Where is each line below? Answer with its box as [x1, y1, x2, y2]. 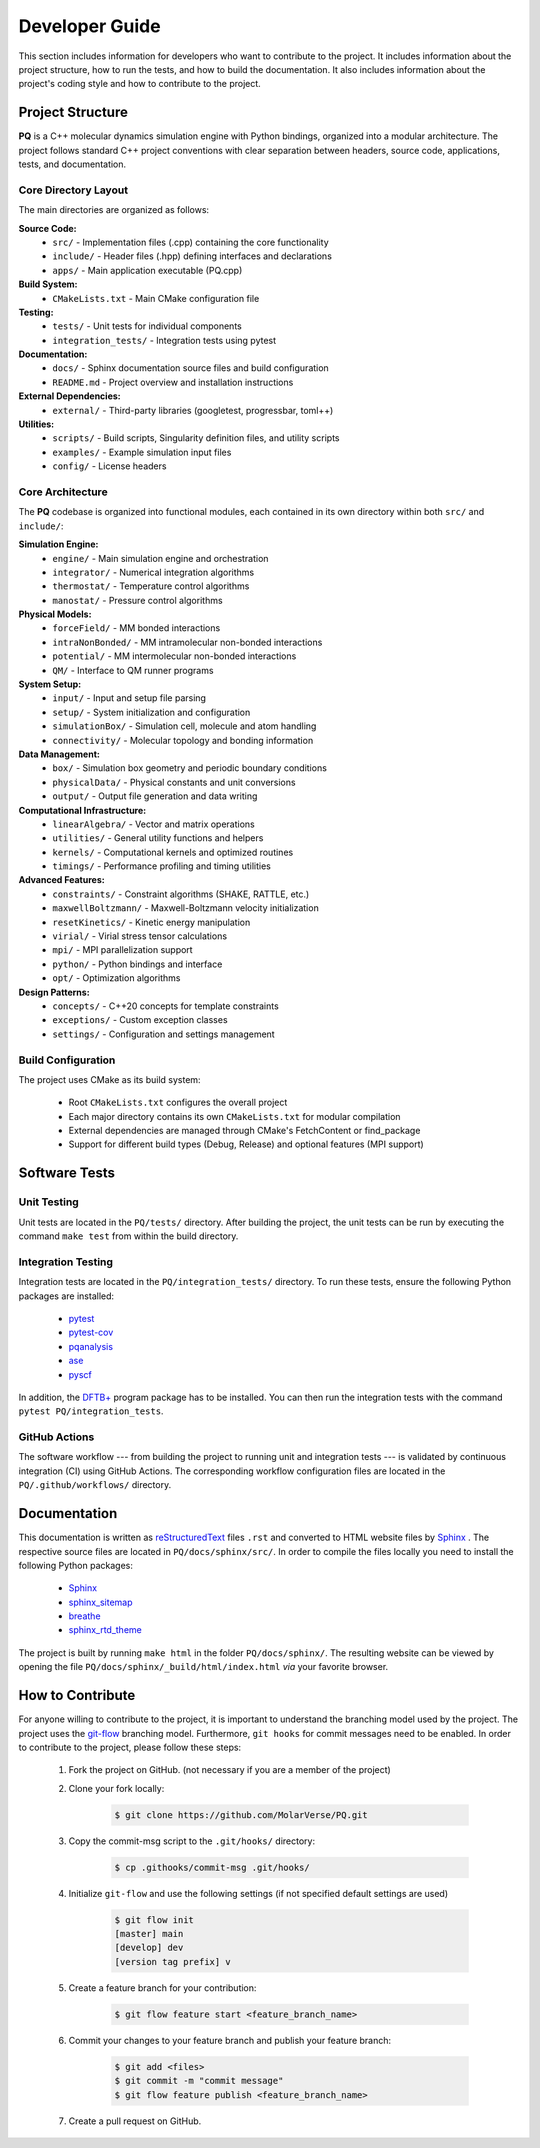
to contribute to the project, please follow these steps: [18, 1741, 242, 1753]
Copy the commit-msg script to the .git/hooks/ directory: [68, 1835, 315, 1847]
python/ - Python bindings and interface [52, 958, 223, 970]
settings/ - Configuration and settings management [52, 1028, 275, 1040]
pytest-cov [68, 1326, 114, 1339]
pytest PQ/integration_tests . [18, 1405, 164, 1417]
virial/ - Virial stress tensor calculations [52, 930, 228, 942]
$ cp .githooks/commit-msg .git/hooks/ [114, 1861, 310, 1873]
